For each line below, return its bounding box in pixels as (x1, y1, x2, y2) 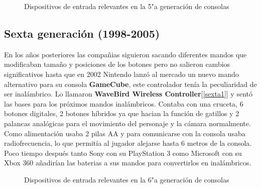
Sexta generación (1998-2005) (4, 25, 160, 41)
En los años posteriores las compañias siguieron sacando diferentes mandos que (4, 49, 247, 59)
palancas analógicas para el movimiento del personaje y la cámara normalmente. (4, 118, 251, 128)
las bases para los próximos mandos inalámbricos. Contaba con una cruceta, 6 (4, 98, 243, 109)
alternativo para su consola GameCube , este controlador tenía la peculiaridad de (4, 78, 257, 89)
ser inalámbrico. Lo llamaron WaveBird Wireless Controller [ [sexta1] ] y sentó (4, 88, 252, 99)
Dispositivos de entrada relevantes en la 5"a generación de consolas (24, 1, 229, 11)
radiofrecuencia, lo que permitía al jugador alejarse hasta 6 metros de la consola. (4, 138, 252, 148)
